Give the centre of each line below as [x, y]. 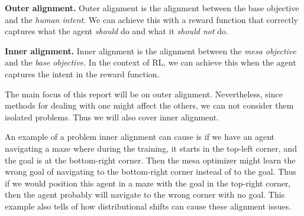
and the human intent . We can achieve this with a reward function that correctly [151, 19]
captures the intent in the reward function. [82, 73]
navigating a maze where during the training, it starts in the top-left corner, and [151, 148]
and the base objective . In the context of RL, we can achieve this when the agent [151, 62]
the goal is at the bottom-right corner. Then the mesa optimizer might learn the [150, 160]
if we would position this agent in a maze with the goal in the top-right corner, [148, 183]
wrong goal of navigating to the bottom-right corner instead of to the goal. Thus [151, 171]
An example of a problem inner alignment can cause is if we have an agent [140, 137]
